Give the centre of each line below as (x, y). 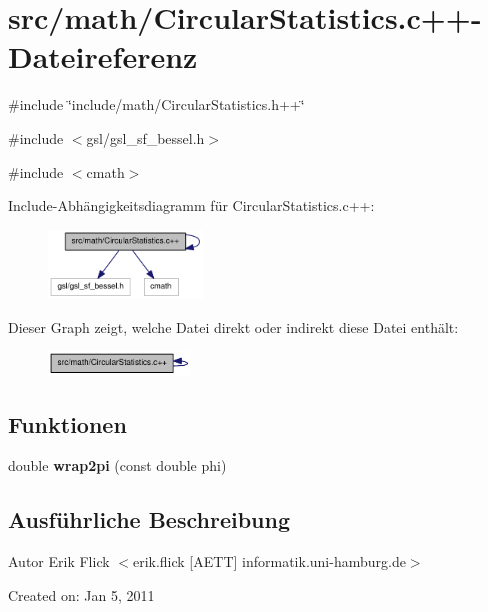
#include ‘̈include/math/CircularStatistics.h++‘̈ (156, 104)
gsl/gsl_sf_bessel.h (145, 137)
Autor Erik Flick (59, 561)
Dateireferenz (103, 56)
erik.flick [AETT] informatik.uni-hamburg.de (269, 561)
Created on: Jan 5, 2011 (81, 594)
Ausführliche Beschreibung (149, 519)
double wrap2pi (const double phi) (117, 465)
